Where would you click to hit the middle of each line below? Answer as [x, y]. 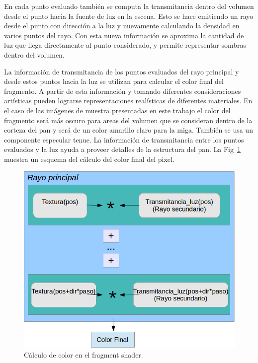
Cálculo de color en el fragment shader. [84, 354]
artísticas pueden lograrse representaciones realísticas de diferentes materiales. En [128, 101]
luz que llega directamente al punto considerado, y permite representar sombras [125, 45]
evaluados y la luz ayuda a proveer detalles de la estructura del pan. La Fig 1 [122, 149]
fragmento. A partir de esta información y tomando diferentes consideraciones [123, 91]
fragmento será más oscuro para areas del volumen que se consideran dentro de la [128, 120]
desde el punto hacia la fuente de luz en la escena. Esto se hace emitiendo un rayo [129, 16]
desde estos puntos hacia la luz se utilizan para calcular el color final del [114, 81]
